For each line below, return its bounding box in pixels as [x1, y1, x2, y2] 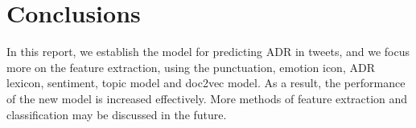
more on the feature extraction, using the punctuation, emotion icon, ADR [6, 58, 375, 75]
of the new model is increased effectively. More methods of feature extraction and [6, 90, 408, 106]
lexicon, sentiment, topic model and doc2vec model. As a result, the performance [6, 74, 406, 91]
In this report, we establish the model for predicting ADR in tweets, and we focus [6, 43, 410, 60]
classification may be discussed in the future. [6, 106, 227, 122]
